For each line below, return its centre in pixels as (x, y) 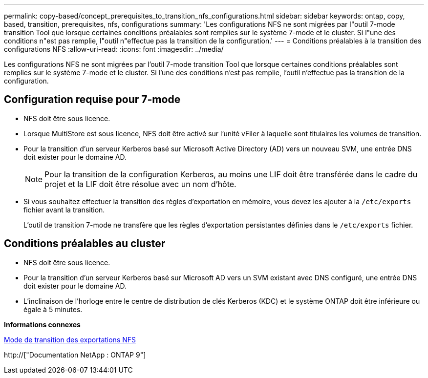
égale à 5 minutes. (53, 309)
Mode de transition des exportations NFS (70, 339)
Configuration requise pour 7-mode (92, 100)
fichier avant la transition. (64, 210)
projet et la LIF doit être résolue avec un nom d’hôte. (140, 184)
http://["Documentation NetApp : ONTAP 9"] (75, 355)
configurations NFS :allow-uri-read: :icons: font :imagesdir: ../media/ (114, 49)
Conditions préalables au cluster (85, 244)
